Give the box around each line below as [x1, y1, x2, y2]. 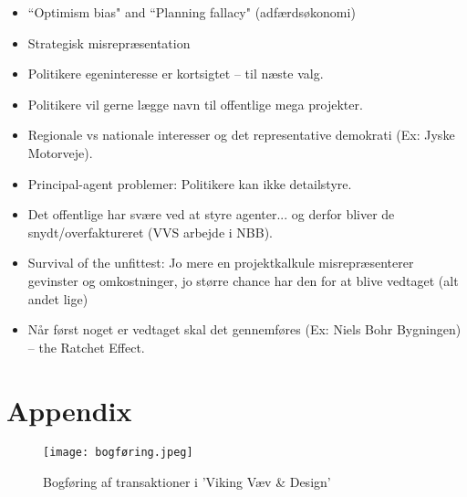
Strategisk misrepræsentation [27, 33, 191, 52]
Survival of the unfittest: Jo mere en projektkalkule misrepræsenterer [27, 253, 414, 272]
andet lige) [27, 289, 88, 308]
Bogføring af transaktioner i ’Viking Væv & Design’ [43, 472, 331, 492]
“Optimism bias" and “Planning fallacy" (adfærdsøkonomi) [27, 3, 356, 21]
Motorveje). [27, 143, 93, 162]
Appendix [6, 391, 132, 428]
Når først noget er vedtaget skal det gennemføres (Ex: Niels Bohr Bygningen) [27, 320, 462, 339]
